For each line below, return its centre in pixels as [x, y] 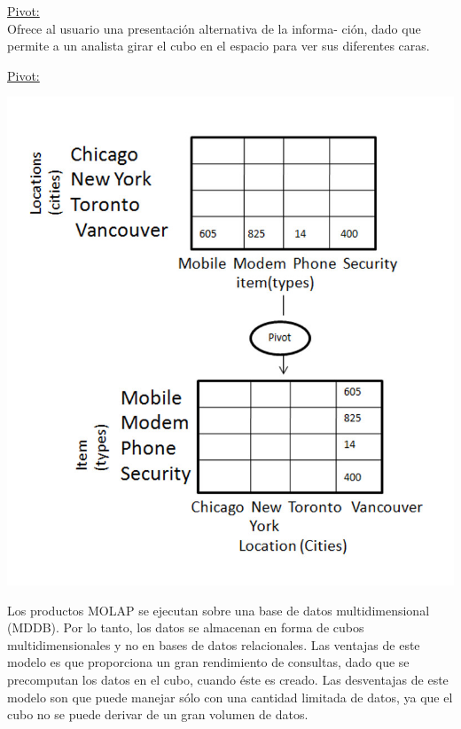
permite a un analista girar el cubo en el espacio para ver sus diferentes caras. [219, 46]
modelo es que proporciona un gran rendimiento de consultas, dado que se [208, 662]
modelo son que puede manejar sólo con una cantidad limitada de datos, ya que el [230, 697]
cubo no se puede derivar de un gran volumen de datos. [158, 714]
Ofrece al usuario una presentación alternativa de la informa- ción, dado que [214, 28]
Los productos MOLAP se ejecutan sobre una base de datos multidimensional [219, 610]
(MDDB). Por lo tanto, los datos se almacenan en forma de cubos [186, 627]
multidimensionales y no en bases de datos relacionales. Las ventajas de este [214, 644]
